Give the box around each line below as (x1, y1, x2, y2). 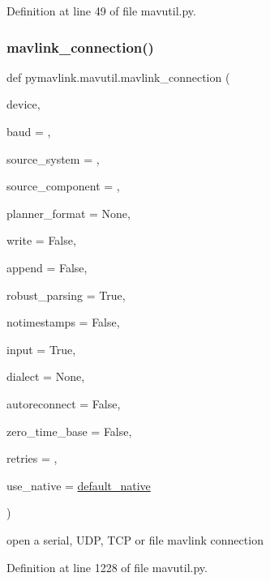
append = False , (6, 258, 88, 276)
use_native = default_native (6, 476, 151, 493)
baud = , (6, 123, 51, 139)
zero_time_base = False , (6, 422, 132, 439)
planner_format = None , (6, 204, 131, 221)
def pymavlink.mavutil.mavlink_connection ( (6, 68, 230, 85)
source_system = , (6, 150, 100, 167)
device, (6, 96, 41, 113)
